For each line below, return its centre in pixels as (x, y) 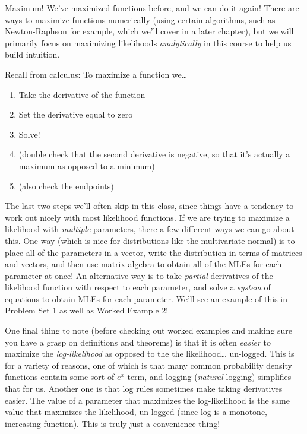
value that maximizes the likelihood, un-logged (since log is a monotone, (136, 412)
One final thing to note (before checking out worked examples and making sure (149, 330)
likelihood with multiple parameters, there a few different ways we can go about (150, 229)
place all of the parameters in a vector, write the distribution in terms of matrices (153, 252)
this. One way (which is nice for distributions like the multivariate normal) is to (150, 240)
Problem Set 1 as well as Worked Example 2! (87, 310)
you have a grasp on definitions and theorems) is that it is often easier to (138, 342)
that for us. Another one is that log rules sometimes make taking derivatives (144, 389)
